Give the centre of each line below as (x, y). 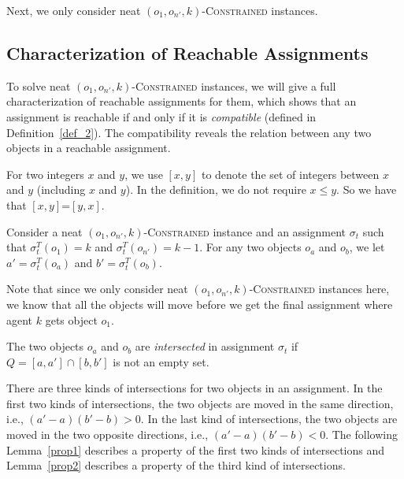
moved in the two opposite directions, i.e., (107, 434)
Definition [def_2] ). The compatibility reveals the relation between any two (189, 132)
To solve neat (39, 85)
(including (61, 189)
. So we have (367, 189)
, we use (144, 174)
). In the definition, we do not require (216, 189)
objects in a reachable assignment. (89, 148)
